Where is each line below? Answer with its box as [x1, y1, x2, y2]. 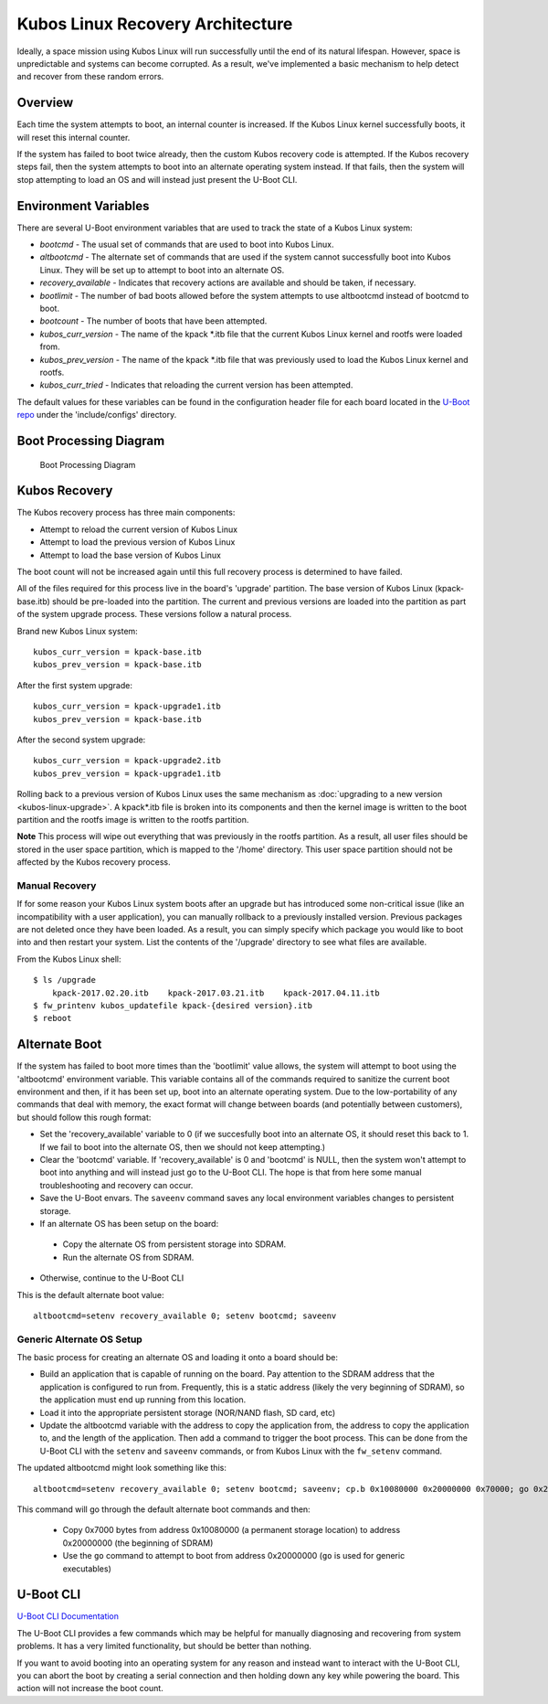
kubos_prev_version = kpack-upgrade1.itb [33, 768, 221, 779]
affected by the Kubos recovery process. [16, 857, 171, 868]
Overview [16, 95, 74, 111]
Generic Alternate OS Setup [16, 1333, 143, 1346]
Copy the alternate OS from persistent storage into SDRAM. [62, 1239, 287, 1250]
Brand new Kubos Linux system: [16, 625, 139, 636]
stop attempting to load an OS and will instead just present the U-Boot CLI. [16, 174, 298, 185]
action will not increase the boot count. [16, 1683, 163, 1694]
